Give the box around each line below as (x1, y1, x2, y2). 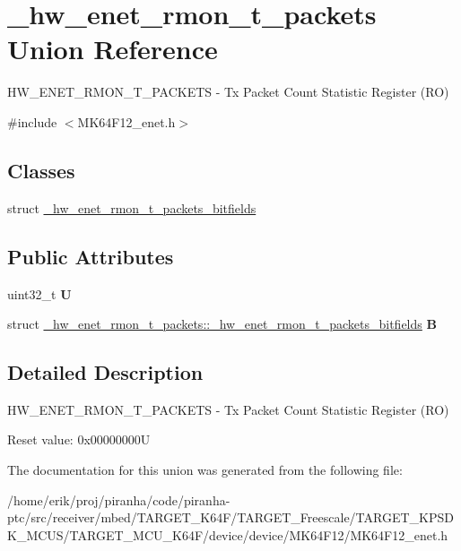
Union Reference (7, 30, 218, 67)
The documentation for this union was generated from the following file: (7, 461, 403, 479)
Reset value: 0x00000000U (7, 430, 151, 449)
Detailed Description (7, 358, 204, 386)
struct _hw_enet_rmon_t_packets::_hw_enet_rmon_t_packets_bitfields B (7, 314, 437, 333)
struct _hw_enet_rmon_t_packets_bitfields (7, 198, 257, 217)
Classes (7, 156, 75, 184)
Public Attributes (7, 242, 174, 270)
